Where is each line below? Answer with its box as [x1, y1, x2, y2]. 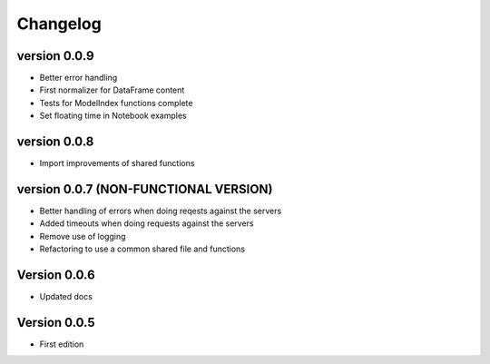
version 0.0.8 [16, 134, 94, 150]
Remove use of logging [39, 231, 126, 241]
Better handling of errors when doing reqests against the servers [39, 205, 282, 217]
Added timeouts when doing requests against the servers [39, 218, 254, 229]
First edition [39, 339, 84, 349]
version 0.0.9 [16, 48, 94, 64]
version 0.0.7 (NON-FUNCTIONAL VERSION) [16, 182, 273, 197]
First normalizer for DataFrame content [39, 84, 185, 95]
